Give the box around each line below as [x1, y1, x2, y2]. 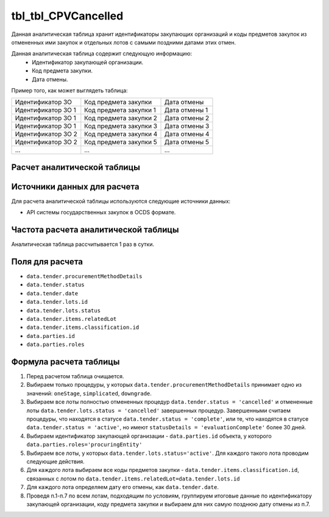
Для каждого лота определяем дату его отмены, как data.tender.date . [26, 484, 219, 491]
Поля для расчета [11, 256, 83, 267]
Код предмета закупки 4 [84, 130, 158, 138]
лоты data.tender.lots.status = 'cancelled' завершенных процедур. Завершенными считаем [26, 407, 291, 414]
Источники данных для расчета [11, 181, 140, 192]
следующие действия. [26, 457, 85, 465]
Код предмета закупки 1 [84, 106, 157, 114]
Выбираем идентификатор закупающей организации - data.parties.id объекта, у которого [26, 432, 272, 440]
